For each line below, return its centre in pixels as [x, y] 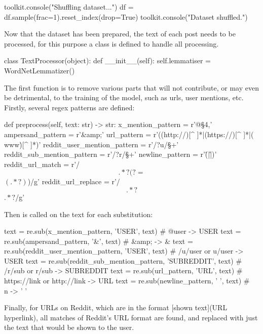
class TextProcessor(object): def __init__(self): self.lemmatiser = [108, 60]
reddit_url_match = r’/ [42, 164]
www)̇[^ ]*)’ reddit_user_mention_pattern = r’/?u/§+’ [91, 144]
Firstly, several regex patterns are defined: [69, 107]
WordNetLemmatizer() [40, 70]
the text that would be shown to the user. [69, 327]
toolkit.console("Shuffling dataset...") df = [69, 7]
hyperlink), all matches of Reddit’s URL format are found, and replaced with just [131, 317]
